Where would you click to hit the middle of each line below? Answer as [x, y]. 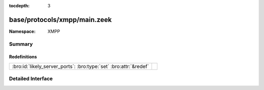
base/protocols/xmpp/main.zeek [60, 20]
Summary [21, 44]
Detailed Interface [31, 79]
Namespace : [22, 31]
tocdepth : [19, 6]
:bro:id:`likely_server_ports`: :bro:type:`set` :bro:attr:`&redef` [80, 66]
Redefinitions [23, 57]
